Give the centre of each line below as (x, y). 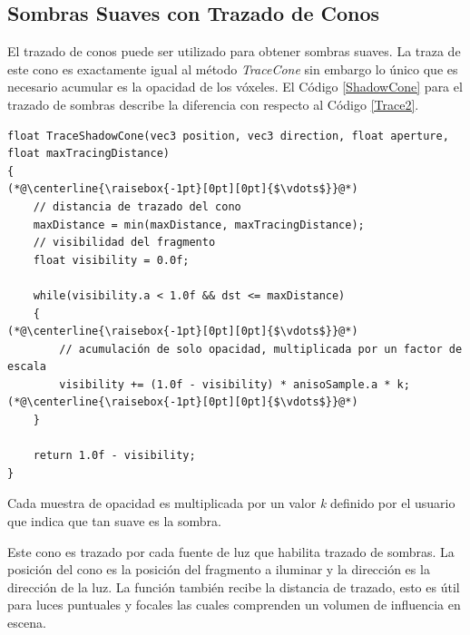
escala (27, 367)
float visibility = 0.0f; (111, 260)
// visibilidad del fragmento (124, 243)
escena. (27, 623)
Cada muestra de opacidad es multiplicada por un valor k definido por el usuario (231, 503)
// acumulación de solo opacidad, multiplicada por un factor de (261, 349)
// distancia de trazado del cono (137, 206)
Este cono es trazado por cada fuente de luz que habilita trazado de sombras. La (231, 551)
